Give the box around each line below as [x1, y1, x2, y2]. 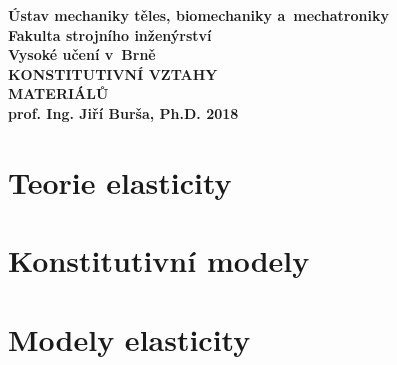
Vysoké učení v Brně [8, 44, 156, 65]
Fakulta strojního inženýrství [8, 24, 212, 45]
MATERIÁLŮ [8, 83, 109, 104]
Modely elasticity [8, 318, 251, 359]
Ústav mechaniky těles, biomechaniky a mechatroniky [8, 5, 389, 25]
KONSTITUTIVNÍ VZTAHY [8, 63, 218, 84]
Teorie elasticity [8, 161, 232, 202]
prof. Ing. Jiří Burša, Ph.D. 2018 [8, 102, 239, 123]
